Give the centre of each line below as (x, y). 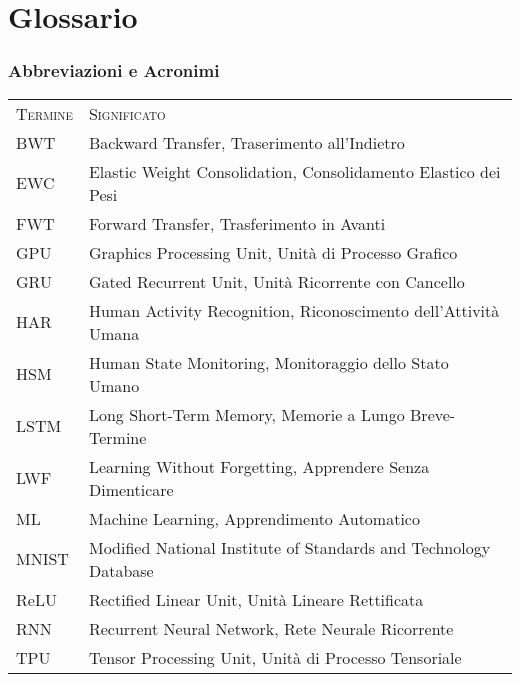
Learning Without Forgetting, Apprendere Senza (259, 466)
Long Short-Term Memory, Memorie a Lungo (246, 414)
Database (121, 570)
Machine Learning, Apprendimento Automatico (254, 518)
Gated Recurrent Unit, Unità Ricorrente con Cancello (276, 281)
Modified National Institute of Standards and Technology (289, 547)
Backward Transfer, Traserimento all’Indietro (246, 142)
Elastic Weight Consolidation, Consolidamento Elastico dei (294, 171)
